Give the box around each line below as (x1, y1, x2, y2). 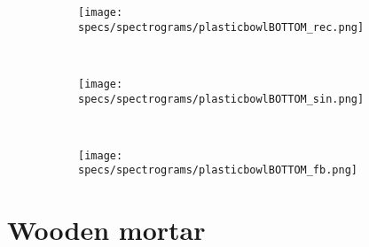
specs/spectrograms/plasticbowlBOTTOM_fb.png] (78, 164, 357, 177)
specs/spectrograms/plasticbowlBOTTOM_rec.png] (78, 20, 365, 34)
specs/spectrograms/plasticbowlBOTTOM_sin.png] (78, 92, 365, 105)
